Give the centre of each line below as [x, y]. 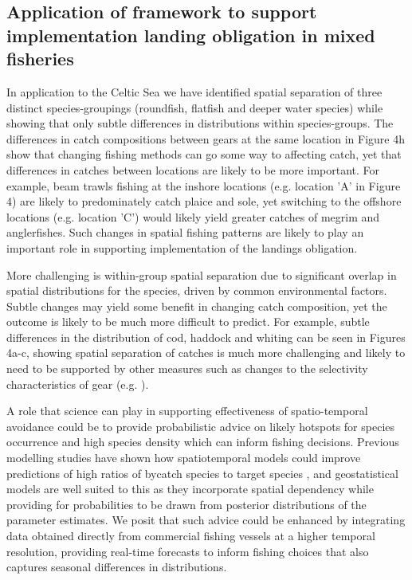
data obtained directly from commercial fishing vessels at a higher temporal [191, 536]
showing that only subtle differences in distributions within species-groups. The [200, 123]
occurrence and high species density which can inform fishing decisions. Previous [203, 442]
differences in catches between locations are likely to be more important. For [193, 169]
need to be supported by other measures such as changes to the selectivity [187, 368]
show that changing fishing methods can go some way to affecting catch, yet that [204, 154]
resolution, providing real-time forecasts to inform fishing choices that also [188, 551]
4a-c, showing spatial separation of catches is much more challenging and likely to [206, 353]
